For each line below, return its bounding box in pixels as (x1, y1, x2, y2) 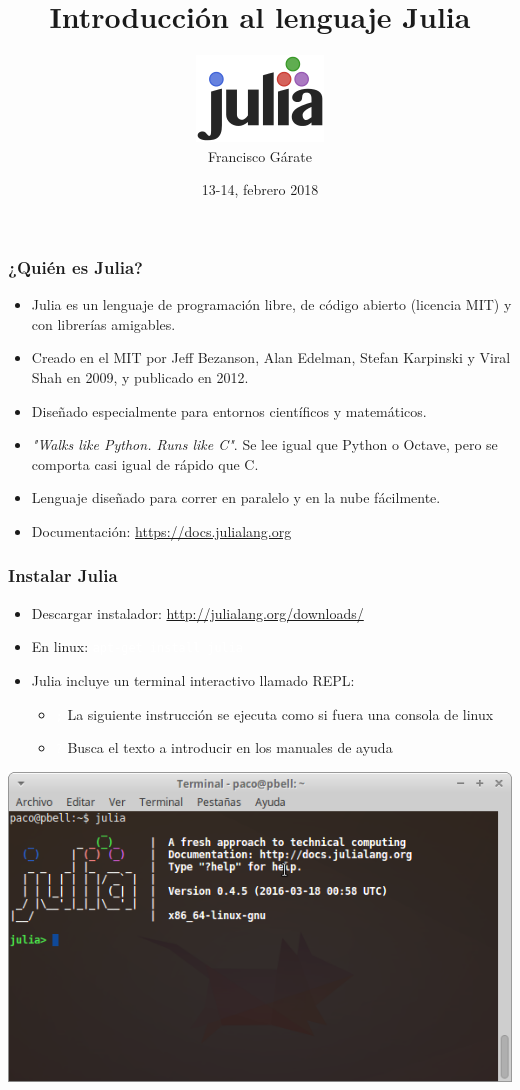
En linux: (31, 636, 89, 657)
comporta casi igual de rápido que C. (31, 453, 259, 474)
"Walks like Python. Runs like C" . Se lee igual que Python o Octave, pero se (31, 434, 498, 455)
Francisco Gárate (208, 145, 312, 166)
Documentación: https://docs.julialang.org (31, 520, 292, 541)
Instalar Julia (8, 563, 118, 588)
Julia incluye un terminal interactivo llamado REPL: (31, 670, 355, 691)
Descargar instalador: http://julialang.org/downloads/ (31, 602, 364, 623)
